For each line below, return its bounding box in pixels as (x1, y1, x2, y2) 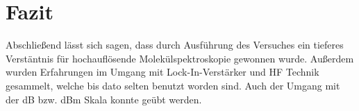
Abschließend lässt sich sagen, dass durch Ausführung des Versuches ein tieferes (6, 37, 344, 52)
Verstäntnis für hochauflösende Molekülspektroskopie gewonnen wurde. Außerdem (6, 51, 354, 65)
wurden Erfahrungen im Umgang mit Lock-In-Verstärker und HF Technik (6, 65, 319, 79)
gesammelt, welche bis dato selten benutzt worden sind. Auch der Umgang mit (6, 78, 340, 92)
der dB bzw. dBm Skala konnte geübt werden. (6, 92, 202, 106)
